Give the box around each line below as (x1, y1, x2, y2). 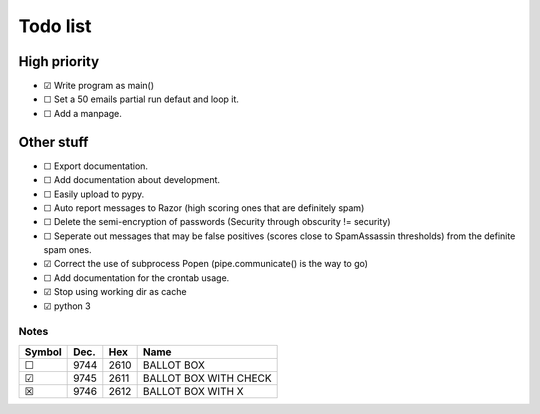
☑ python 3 (43, 300, 91, 312)
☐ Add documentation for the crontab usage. (43, 271, 230, 284)
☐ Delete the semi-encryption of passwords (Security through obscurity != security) (43, 216, 391, 228)
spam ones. (43, 244, 92, 256)
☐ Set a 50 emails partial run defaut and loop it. (43, 93, 240, 105)
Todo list (18, 15, 92, 37)
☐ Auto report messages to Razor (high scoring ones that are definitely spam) (43, 201, 365, 214)
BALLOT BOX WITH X (142, 384, 244, 398)
